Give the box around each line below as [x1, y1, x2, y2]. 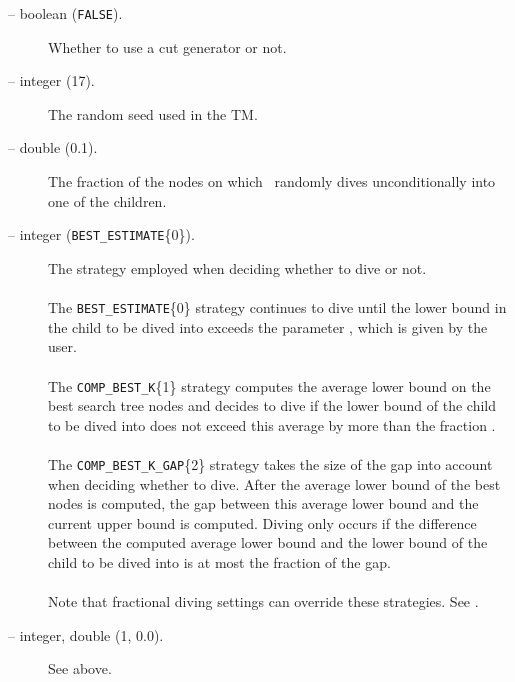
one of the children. [48, 190, 167, 211]
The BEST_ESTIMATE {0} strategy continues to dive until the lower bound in [48, 297, 507, 318]
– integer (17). [8, 70, 95, 91]
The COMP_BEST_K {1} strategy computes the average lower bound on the [48, 375, 491, 396]
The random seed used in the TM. [48, 103, 258, 124]
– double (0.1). [8, 137, 98, 158]
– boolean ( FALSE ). [8, 3, 123, 23]
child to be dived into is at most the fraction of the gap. [48, 551, 391, 572]
